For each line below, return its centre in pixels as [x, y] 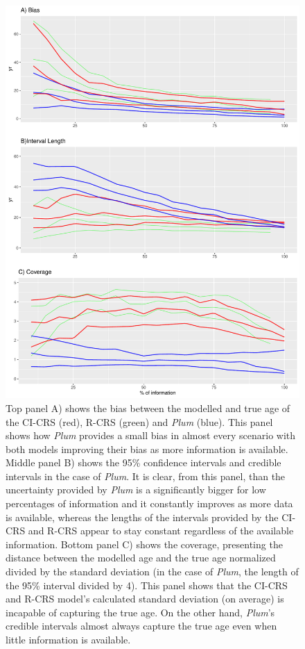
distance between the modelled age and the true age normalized [141, 558]
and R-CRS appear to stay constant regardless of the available [161, 531]
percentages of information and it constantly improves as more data [149, 503]
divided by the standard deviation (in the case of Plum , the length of [152, 572]
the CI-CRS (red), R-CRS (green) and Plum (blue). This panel [139, 421]
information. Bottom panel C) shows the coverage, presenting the [144, 544]
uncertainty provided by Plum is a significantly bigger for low [136, 490]
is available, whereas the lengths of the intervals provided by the [142, 517]
